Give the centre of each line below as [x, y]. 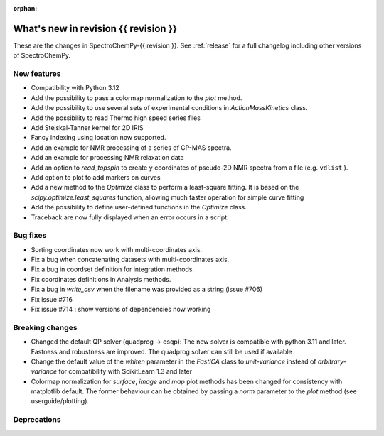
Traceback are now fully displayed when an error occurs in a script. [130, 217]
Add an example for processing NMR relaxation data [107, 158]
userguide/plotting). [60, 401]
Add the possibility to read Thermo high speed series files [116, 118]
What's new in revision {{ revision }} [95, 28]
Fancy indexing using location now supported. [98, 138]
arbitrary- [332, 361]
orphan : [25, 8]
